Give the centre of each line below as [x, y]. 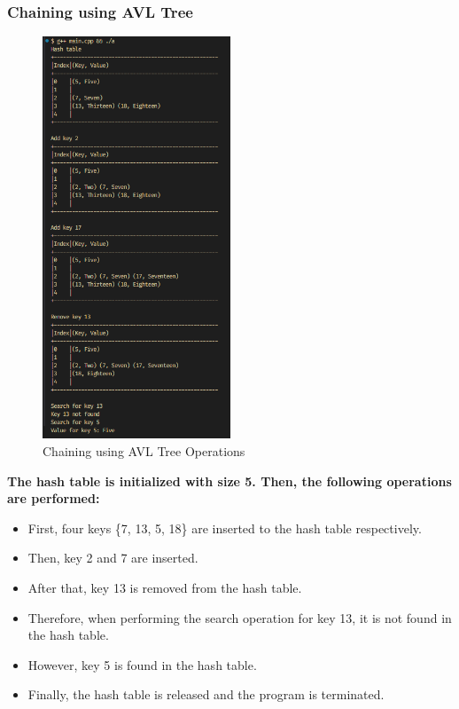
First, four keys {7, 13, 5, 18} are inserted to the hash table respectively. [225, 528]
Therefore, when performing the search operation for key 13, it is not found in [240, 617]
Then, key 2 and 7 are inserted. [113, 558]
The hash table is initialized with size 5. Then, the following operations [229, 481]
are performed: [54, 498]
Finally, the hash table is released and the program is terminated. [206, 694]
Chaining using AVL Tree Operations [144, 450]
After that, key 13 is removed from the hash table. [165, 587]
